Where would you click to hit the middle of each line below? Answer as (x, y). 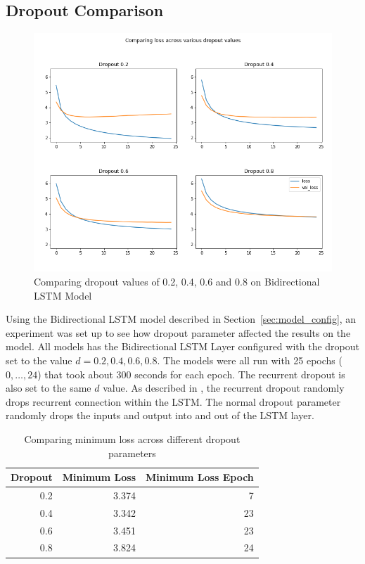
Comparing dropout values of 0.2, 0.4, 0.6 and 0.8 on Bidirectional (177, 281)
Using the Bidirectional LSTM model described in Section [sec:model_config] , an (181, 319)
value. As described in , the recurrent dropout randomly (224, 388)
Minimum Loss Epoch (200, 477)
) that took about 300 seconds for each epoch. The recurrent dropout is (191, 374)
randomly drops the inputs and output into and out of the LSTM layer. (160, 415)
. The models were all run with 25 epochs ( (250, 360)
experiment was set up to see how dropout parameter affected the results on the (178, 332)
